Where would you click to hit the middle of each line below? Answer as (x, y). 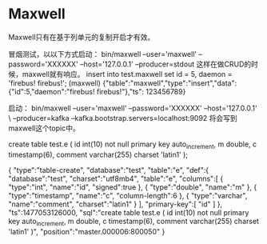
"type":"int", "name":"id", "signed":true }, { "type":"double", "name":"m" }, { (133, 187)
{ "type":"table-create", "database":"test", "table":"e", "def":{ (109, 170)
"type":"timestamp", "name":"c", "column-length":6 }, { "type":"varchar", (128, 195)
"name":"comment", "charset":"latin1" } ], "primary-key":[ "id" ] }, (116, 204)
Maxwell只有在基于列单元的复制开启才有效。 (82, 37)
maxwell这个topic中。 (44, 128)
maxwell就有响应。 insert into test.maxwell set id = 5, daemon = (127, 74)
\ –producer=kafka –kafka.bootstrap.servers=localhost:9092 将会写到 (123, 118)
